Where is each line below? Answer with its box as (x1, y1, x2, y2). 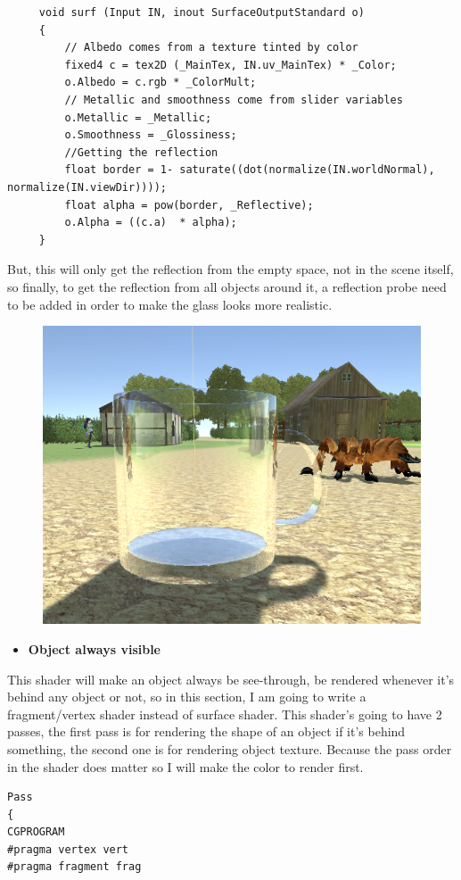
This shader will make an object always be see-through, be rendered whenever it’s (7, 669, 455, 688)
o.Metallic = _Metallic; (64, 111, 212, 124)
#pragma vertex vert (7, 843, 129, 856)
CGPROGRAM (7, 826, 65, 839)
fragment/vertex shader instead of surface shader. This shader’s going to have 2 (7, 704, 442, 723)
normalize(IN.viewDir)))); (7, 180, 167, 194)
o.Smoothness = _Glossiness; (64, 129, 237, 142)
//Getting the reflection (64, 145, 218, 159)
